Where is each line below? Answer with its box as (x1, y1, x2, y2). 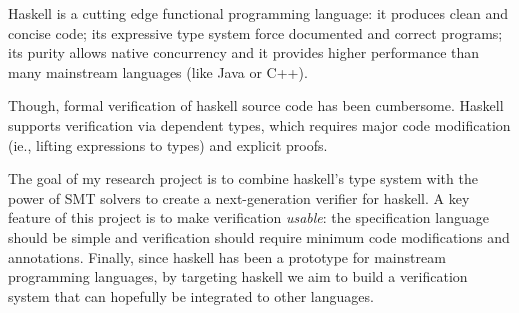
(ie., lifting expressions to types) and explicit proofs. (8, 134, 328, 155)
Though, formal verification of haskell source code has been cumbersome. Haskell (8, 95, 504, 116)
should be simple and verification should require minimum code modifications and (8, 226, 510, 247)
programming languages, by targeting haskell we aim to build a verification (8, 266, 468, 287)
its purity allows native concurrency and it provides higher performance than (8, 42, 480, 63)
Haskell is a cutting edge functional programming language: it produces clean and (8, 3, 509, 23)
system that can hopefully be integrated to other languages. (8, 285, 374, 306)
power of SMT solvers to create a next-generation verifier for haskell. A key (8, 187, 470, 208)
